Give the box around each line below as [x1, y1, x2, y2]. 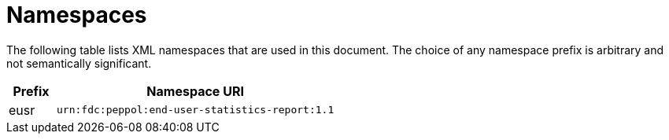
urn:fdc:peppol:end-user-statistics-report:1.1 [57, 104, 334, 116]
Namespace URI [146, 83, 244, 99]
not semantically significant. [6, 56, 152, 70]
